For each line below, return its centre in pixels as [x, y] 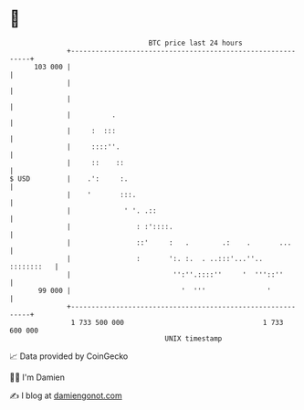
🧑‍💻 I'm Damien [37, 377]
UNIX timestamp [194, 338]
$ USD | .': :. [69, 179]
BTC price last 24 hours [196, 43]
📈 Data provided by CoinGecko [69, 356]
